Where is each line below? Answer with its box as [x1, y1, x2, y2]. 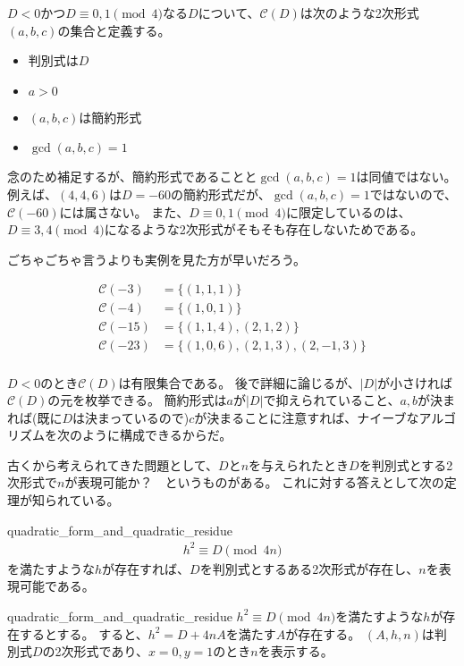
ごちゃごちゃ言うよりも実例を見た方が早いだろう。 [7, 249, 307, 268]
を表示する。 [257, 642, 333, 661]
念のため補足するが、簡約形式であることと [7, 167, 257, 186]
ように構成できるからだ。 [81, 426, 232, 444]
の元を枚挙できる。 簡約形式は [47, 391, 227, 409]
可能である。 [19, 577, 95, 595]
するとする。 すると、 [19, 624, 148, 643]
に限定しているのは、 [285, 202, 411, 221]
